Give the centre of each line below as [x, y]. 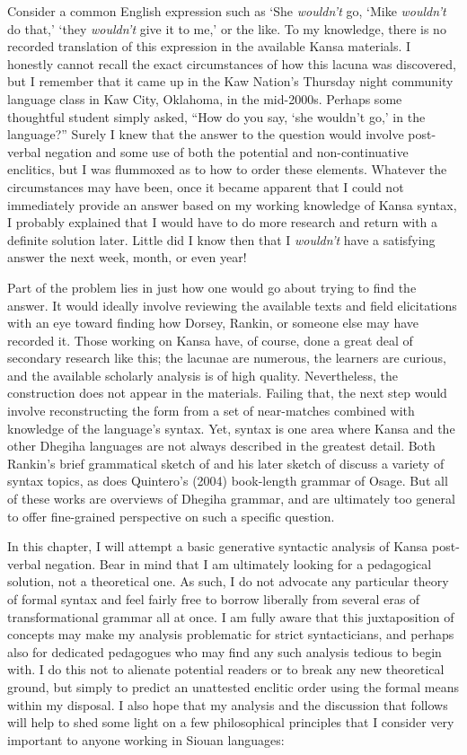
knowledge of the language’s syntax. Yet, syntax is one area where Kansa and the [231, 428]
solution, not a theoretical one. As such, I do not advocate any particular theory [228, 581]
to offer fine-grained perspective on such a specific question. [171, 516]
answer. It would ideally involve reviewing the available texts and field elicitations [232, 305]
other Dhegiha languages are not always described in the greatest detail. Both [221, 446]
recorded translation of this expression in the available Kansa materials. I [209, 46]
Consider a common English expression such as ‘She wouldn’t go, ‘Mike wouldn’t [227, 11]
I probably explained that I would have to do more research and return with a [223, 222]
